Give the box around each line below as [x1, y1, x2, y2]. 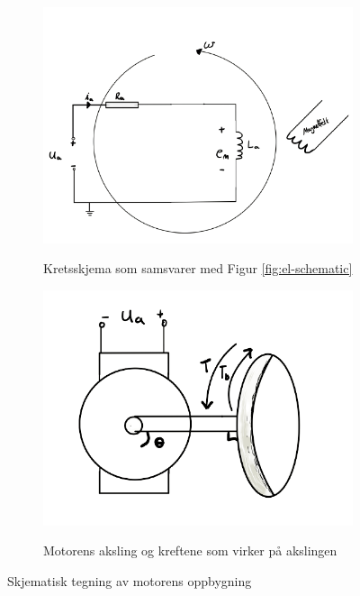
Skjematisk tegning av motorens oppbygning [7, 571, 252, 590]
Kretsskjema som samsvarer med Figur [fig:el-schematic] [43, 259, 353, 278]
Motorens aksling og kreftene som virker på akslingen [43, 541, 337, 560]
